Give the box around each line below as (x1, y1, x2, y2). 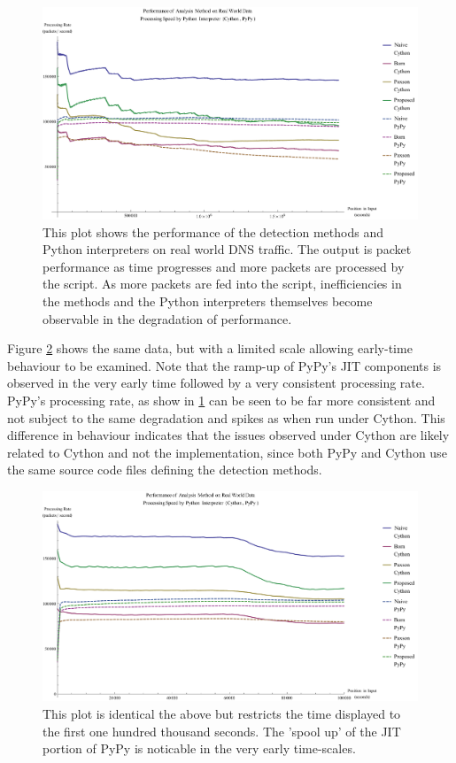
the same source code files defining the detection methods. (7, 460, 322, 479)
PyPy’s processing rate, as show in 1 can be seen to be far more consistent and (7, 390, 436, 409)
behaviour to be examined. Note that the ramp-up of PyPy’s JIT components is (7, 356, 442, 374)
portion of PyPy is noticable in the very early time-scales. (43, 739, 356, 758)
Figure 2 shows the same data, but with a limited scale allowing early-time (7, 339, 413, 358)
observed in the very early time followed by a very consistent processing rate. (7, 374, 425, 392)
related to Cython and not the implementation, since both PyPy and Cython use (7, 443, 447, 461)
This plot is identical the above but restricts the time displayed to (43, 704, 401, 722)
